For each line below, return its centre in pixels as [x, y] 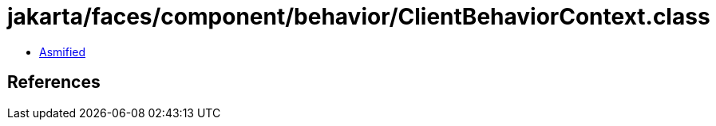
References [54, 82]
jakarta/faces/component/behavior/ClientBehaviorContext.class [359, 17]
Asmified [63, 52]
